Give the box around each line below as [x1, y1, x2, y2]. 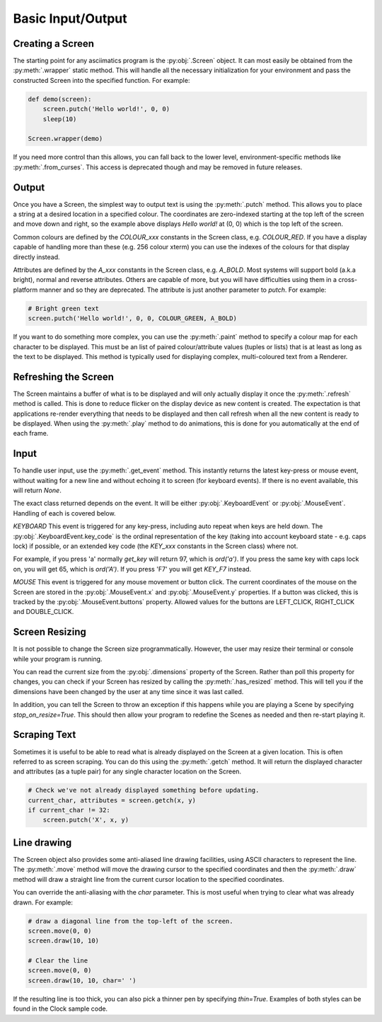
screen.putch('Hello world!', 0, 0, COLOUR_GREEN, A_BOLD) [28, 314, 237, 322]
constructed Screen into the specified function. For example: [13, 76, 190, 84]
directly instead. [13, 252, 60, 261]
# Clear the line [28, 957, 88, 965]
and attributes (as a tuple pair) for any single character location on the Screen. [13, 767, 242, 776]
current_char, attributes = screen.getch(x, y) [28, 796, 196, 804]
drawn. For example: [13, 898, 74, 907]
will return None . [13, 486, 62, 495]
